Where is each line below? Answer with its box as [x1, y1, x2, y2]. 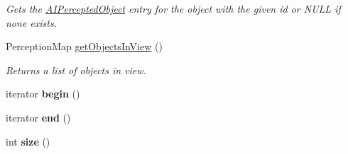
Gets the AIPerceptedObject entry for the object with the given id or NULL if [6, 1, 341, 16]
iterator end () [6, 109, 71, 124]
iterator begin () [6, 86, 80, 101]
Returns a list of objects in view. [6, 62, 146, 77]
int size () [6, 134, 50, 148]
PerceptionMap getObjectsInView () [6, 39, 163, 54]
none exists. [6, 15, 57, 30]
